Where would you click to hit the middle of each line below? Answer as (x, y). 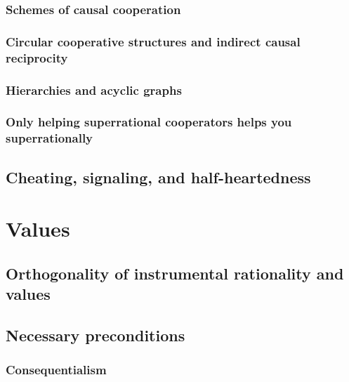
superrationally (50, 138)
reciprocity (37, 57)
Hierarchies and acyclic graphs (94, 90)
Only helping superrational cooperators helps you (149, 122)
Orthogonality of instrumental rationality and (175, 273)
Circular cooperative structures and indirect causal (153, 41)
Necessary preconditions (96, 335)
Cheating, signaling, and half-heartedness (158, 177)
